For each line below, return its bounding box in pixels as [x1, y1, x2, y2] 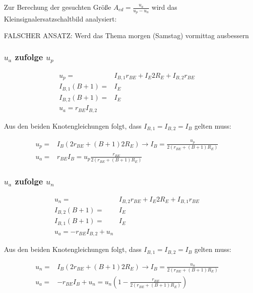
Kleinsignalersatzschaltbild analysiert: [4, 14, 117, 24]
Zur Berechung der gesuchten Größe [4, 2, 111, 12]
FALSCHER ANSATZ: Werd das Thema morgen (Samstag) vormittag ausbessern [4, 30, 249, 40]
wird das [151, 2, 177, 12]
